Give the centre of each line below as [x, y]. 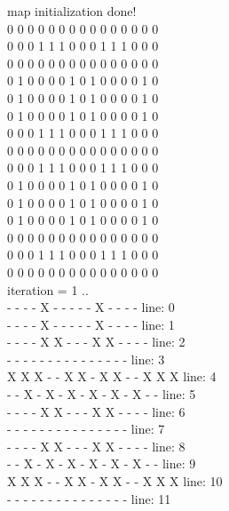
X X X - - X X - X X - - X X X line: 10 [115, 481]
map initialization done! [72, 11]
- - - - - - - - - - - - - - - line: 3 [86, 359]
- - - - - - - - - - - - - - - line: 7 [86, 429]
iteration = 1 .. [48, 289]
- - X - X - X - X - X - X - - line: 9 [102, 463]
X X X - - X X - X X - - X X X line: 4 [112, 376]
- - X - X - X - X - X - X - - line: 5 [102, 394]
